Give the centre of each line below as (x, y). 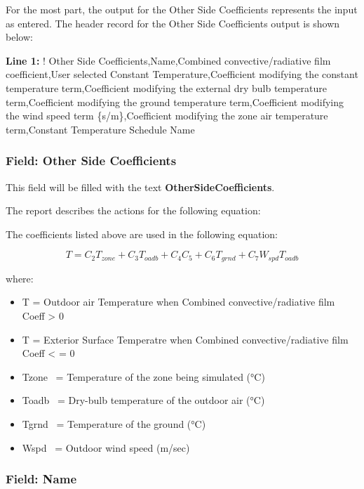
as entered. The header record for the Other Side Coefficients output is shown (173, 23)
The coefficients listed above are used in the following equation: (142, 234)
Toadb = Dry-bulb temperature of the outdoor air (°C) (143, 400)
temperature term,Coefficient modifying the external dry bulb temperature (167, 87)
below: (19, 37)
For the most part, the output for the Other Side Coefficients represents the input (182, 9)
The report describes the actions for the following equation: (133, 210)
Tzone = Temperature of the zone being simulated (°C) (143, 376)
